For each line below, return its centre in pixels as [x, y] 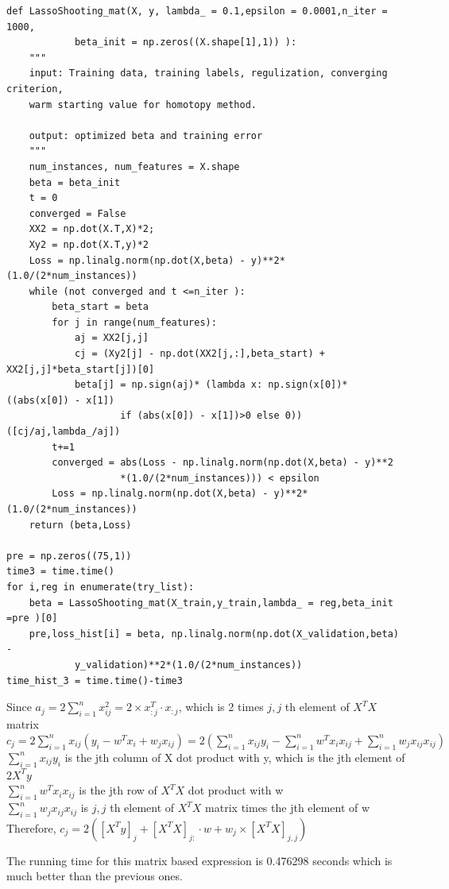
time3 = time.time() [61, 572]
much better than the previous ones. [95, 876]
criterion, [35, 89]
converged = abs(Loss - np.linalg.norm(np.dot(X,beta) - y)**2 [223, 463]
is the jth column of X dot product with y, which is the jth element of [235, 757]
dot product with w [236, 790]
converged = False [77, 213]
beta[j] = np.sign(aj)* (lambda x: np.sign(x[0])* [211, 385]
